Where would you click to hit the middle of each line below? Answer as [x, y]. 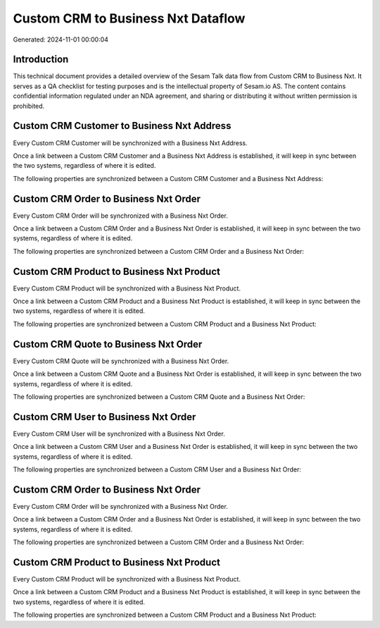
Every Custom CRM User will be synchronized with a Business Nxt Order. [119, 433]
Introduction [41, 60]
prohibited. [29, 106]
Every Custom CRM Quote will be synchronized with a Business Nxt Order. [121, 361]
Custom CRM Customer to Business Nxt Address [122, 126]
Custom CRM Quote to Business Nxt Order [108, 344]
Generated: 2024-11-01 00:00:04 [61, 39]
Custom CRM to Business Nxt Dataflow [129, 18]
